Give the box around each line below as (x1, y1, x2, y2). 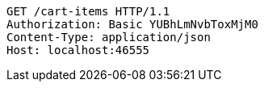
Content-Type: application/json (6, 31, 211, 44)
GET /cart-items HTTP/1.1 (6, 5, 170, 18)
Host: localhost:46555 (6, 44, 150, 57)
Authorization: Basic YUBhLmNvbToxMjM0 (6, 18, 258, 31)
